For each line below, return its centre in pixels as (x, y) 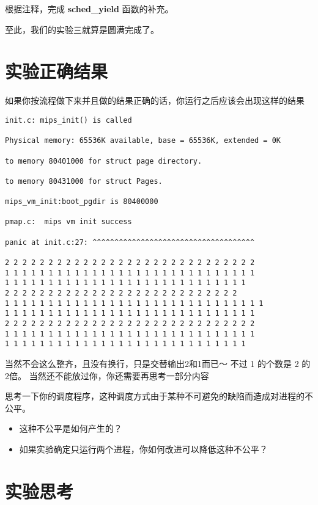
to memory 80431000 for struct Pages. (84, 181)
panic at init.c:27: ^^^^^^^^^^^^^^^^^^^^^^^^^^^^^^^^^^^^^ (130, 242)
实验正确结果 (57, 71)
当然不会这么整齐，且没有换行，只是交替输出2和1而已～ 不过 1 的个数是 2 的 (158, 363)
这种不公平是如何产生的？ (71, 428)
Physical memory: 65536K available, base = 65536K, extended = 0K (143, 141)
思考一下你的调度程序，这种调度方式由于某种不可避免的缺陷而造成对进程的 (155, 396)
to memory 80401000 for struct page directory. (104, 161)
